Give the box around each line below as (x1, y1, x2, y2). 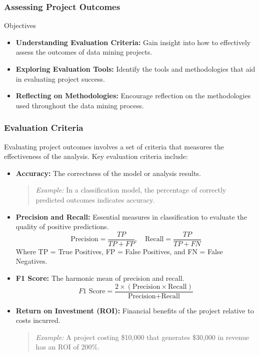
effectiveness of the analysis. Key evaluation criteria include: (4, 151, 188, 161)
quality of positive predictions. (15, 221, 109, 232)
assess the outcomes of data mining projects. (15, 47, 152, 57)
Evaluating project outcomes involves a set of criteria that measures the (4, 141, 224, 151)
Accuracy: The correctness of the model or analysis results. (15, 167, 201, 178)
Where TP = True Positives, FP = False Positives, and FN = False (15, 246, 223, 256)
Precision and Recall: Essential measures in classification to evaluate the (15, 211, 247, 222)
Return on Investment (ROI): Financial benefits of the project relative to (15, 305, 254, 315)
